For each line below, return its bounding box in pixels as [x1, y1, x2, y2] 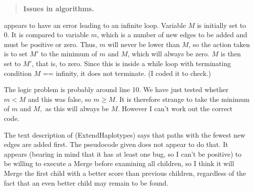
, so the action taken [189, 39, 250, 49]
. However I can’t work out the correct [118, 103, 233, 114]
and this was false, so [28, 94, 91, 104]
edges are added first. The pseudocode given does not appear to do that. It [4, 139, 228, 149]
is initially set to [197, 20, 246, 30]
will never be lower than [107, 39, 180, 49]
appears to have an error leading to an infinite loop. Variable [4, 20, 186, 30]
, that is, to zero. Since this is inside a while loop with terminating [31, 58, 231, 68]
